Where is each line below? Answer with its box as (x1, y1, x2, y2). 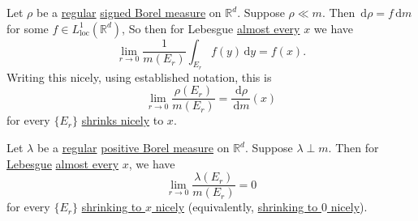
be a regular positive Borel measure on (37, 139, 230, 156)
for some (6, 19, 49, 36)
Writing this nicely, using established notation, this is (6, 68, 272, 85)
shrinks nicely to (81, 112, 164, 129)
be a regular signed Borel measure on (36, 4, 222, 20)
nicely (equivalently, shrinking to (155, 198, 318, 215)
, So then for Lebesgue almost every (122, 19, 300, 36)
